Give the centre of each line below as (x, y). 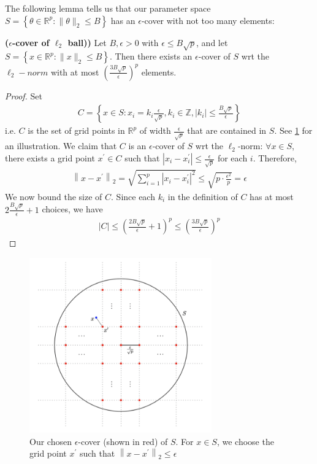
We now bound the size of (54, 196)
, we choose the (245, 441)
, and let (212, 42)
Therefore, (277, 158)
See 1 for (296, 130)
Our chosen (51, 441)
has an (123, 20)
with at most (75, 72)
